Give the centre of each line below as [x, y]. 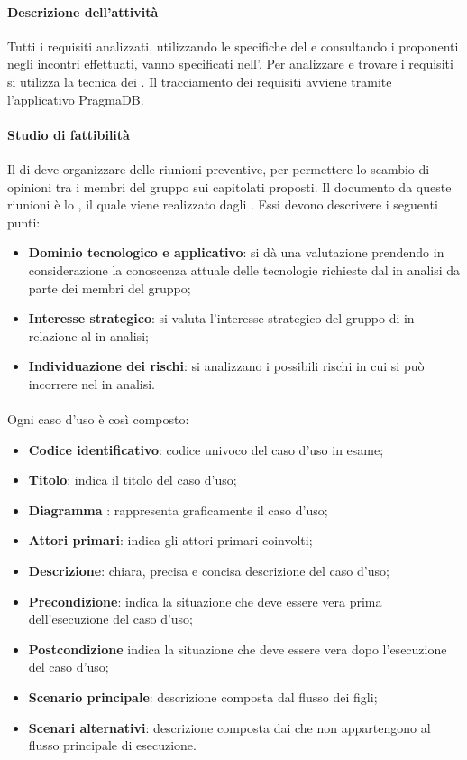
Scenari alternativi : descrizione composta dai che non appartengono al [229, 727]
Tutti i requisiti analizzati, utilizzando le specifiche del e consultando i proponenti [233, 46]
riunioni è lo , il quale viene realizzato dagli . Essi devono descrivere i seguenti [223, 204]
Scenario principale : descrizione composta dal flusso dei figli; [203, 697]
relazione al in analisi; [88, 335]
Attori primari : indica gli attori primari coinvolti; [170, 540]
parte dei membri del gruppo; [110, 287]
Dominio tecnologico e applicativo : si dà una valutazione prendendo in [236, 252]
